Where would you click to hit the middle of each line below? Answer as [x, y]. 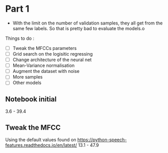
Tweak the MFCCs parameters [45, 48]
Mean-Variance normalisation [44, 66]
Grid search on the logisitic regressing [53, 54]
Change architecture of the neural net [52, 60]
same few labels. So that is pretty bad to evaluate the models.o [79, 28]
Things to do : [20, 38]
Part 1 [17, 9]
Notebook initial [31, 99]
